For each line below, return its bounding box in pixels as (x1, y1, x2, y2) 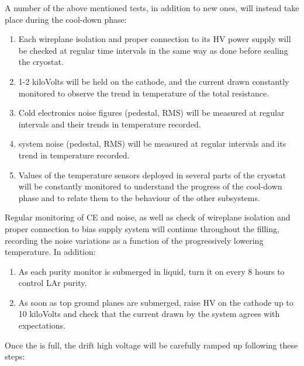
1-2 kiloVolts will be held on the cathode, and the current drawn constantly (18, 75, 289, 87)
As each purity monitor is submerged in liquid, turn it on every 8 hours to (18, 265, 285, 277)
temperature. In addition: (5, 246, 96, 258)
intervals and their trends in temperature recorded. (18, 118, 201, 130)
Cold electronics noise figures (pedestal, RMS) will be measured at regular (18, 106, 285, 119)
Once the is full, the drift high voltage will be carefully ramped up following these (5, 339, 298, 351)
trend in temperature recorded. (18, 149, 130, 161)
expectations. (18, 319, 65, 332)
